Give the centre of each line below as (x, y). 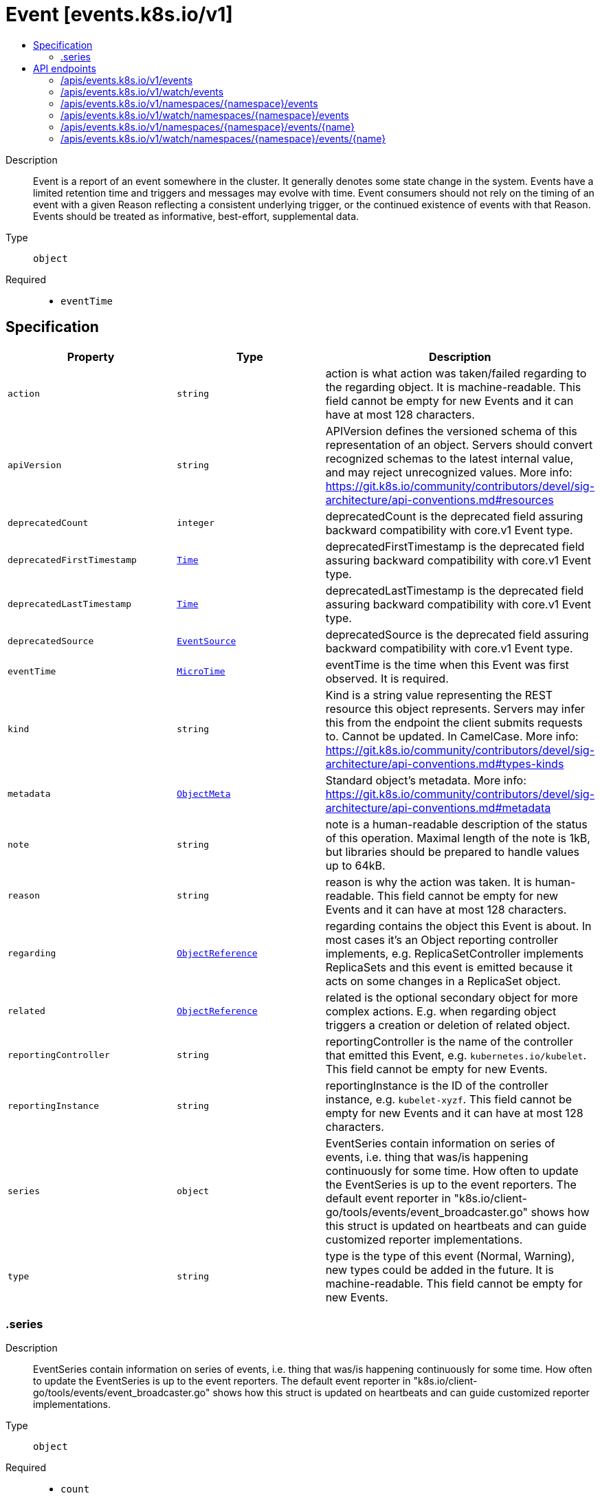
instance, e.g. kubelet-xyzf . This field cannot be (449, 1099)
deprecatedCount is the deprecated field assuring (454, 516)
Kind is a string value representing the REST (439, 695)
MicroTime (201, 672)
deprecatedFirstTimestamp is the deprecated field (455, 546)
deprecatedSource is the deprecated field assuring (457, 634)
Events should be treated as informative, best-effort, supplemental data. (196, 216)
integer (196, 523)
